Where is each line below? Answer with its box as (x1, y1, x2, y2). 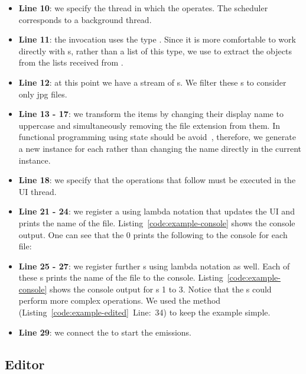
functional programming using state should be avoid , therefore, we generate (18, 131, 296, 143)
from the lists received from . (18, 56, 123, 69)
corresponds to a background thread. (18, 13, 152, 25)
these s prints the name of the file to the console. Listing (18, 271, 223, 284)
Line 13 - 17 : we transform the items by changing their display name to (18, 108, 284, 120)
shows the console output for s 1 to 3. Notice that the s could (49, 282, 272, 295)
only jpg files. (18, 87, 67, 100)
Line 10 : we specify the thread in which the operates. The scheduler (18, 2, 268, 14)
